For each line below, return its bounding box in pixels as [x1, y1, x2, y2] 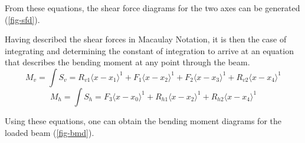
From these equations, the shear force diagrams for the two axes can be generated [5, 2, 300, 14]
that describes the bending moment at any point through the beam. [5, 56, 250, 68]
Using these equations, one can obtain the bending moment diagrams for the [5, 114, 281, 127]
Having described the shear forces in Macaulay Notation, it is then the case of [5, 33, 287, 45]
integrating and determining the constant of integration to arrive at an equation [5, 44, 294, 56]
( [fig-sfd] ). [5, 13, 40, 25]
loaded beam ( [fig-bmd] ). [5, 126, 94, 138]
